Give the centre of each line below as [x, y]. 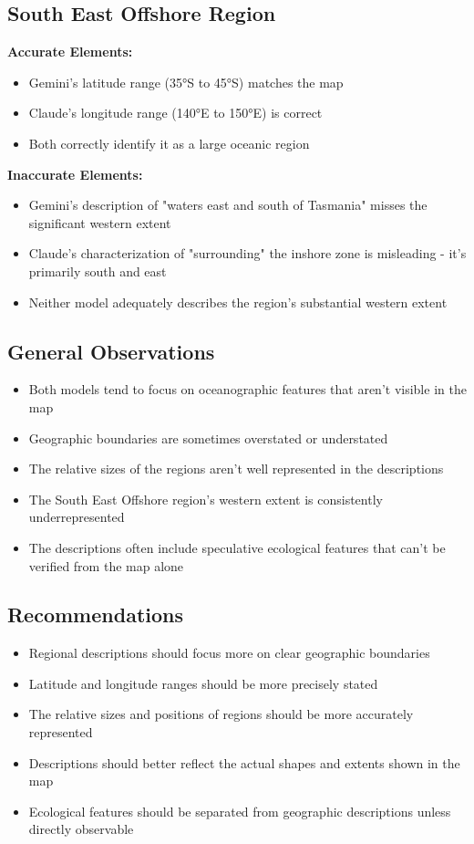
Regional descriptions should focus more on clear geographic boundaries [229, 653]
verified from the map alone [106, 565]
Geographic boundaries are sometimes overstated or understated [208, 438]
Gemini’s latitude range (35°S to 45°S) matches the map [186, 82]
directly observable [81, 829]
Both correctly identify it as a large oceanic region [169, 143]
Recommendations [95, 615]
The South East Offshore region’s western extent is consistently [206, 499]
